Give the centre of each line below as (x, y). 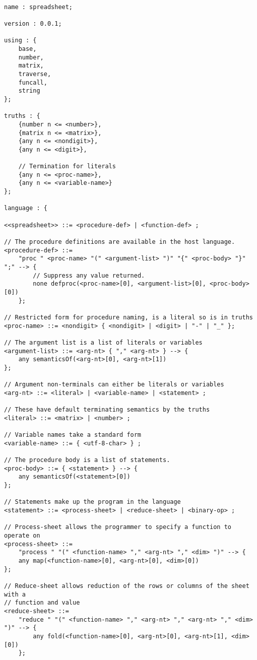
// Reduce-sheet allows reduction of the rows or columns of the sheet (127, 586)
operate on (22, 536)
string (29, 91)
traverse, (35, 74)
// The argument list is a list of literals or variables (103, 342)
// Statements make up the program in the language (92, 502)
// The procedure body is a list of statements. (87, 460)
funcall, (33, 82)
